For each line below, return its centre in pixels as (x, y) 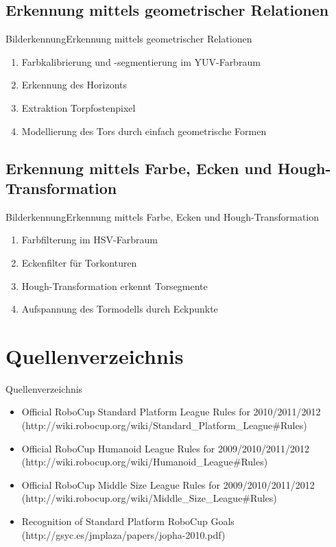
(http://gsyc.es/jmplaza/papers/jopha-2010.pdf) (123, 534)
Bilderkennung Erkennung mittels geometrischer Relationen (129, 39)
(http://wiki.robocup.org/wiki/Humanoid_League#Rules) (145, 462)
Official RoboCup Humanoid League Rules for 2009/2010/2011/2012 (165, 448)
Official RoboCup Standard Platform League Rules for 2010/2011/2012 (171, 412)
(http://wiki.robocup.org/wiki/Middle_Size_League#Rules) (149, 498)
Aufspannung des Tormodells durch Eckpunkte (120, 309)
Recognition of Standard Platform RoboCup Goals (128, 521)
